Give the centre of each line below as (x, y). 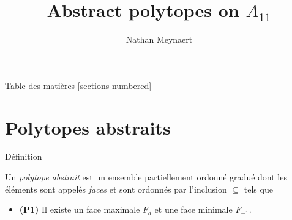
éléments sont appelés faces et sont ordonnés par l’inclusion (116, 189)
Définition (24, 156)
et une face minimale (193, 209)
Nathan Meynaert (159, 39)
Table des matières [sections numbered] (78, 85)
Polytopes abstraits (88, 127)
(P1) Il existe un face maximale (80, 209)
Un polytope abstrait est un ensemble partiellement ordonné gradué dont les (146, 177)
